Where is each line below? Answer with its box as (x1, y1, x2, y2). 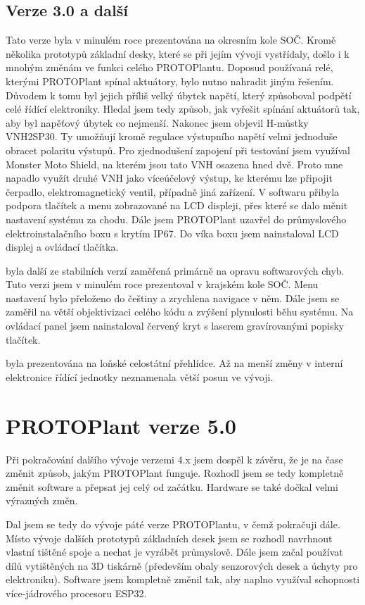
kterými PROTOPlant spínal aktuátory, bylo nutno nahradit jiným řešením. (6, 73, 334, 88)
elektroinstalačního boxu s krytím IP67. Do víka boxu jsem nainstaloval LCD (6, 225, 339, 240)
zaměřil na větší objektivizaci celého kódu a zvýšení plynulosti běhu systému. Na (6, 304, 354, 319)
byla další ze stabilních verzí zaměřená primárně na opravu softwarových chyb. (6, 263, 345, 277)
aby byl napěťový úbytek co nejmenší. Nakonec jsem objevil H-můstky (6, 115, 309, 130)
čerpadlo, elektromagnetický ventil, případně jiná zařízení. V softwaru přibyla (6, 184, 340, 199)
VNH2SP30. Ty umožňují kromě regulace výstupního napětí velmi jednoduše (6, 129, 338, 144)
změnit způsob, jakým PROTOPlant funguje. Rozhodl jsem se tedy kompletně (6, 466, 344, 480)
